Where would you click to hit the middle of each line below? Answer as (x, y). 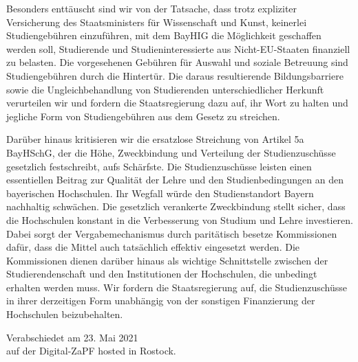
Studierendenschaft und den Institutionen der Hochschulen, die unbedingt (162, 274)
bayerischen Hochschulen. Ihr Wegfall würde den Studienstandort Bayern (160, 193)
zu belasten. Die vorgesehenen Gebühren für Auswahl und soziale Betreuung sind (177, 62)
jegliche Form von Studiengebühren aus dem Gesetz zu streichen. (143, 116)
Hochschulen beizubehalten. (65, 314)
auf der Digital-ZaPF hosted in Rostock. (91, 351)
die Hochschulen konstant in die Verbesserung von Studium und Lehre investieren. (180, 219)
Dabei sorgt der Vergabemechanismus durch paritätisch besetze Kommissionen (172, 233)
